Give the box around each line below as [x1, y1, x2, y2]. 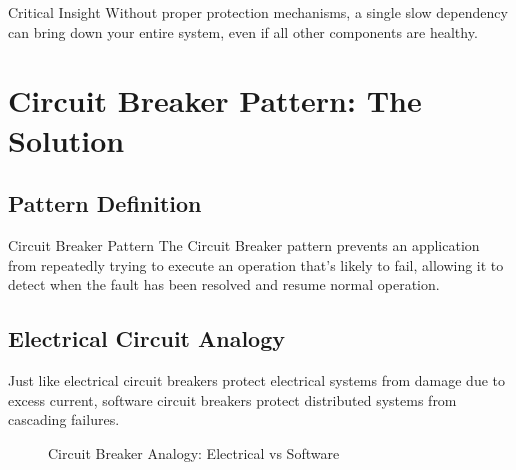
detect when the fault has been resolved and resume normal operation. [8, 274, 440, 295]
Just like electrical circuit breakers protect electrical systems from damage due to [8, 369, 505, 390]
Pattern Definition [8, 188, 202, 219]
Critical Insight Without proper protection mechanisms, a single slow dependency [8, 2, 508, 22]
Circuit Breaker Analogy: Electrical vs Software [48, 442, 340, 463]
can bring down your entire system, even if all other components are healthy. [8, 21, 478, 42]
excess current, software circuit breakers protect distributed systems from [8, 389, 457, 410]
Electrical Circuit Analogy [8, 323, 286, 354]
